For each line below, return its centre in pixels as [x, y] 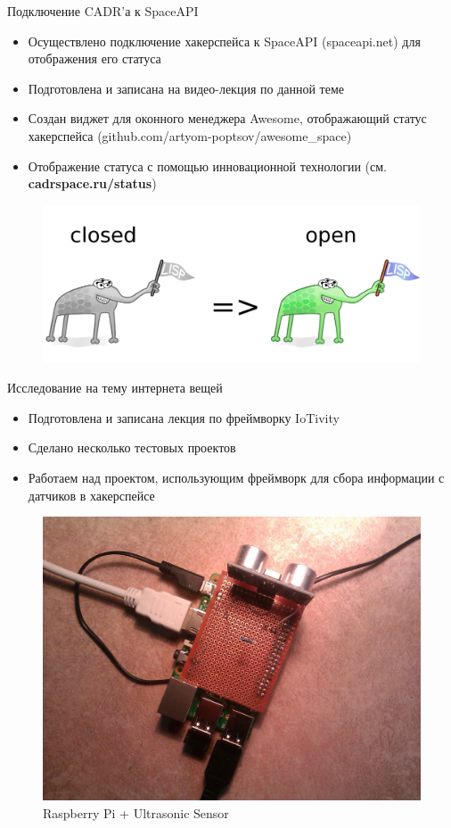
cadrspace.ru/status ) [92, 183]
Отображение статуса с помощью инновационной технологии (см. [208, 166]
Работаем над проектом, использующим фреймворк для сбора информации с [236, 477]
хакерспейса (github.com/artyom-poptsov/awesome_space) [190, 135]
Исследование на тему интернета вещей [115, 388]
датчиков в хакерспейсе [91, 495]
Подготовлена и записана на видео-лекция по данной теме [186, 88]
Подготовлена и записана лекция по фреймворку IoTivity [184, 417]
